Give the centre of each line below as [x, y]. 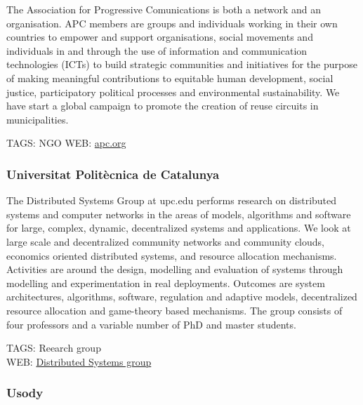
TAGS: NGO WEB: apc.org [66, 143]
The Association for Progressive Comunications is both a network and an [164, 9]
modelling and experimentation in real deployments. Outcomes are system [166, 283]
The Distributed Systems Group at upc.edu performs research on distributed [172, 200]
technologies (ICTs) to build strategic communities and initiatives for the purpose [182, 64]
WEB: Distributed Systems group [79, 361]
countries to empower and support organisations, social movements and [160, 37]
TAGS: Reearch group [54, 348]
